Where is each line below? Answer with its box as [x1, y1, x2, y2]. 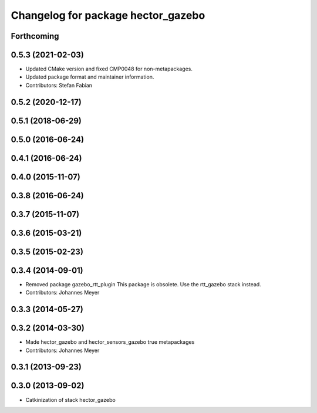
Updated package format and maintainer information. [25, 73, 154, 80]
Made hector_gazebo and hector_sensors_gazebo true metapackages [25, 338, 195, 346]
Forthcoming [11, 31, 59, 41]
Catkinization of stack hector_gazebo [25, 396, 116, 403]
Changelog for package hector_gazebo [11, 9, 205, 22]
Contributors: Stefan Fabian [25, 82, 93, 89]
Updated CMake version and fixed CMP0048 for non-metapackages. [25, 65, 193, 73]
